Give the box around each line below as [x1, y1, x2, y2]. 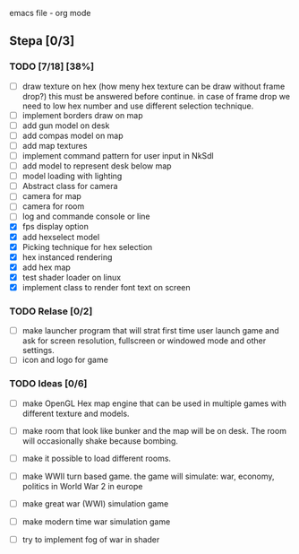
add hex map [21, 262, 72, 273]
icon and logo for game [21, 354, 109, 366]
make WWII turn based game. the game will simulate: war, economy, [21, 471, 275, 481]
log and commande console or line [21, 211, 150, 222]
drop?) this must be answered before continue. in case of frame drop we [21, 91, 291, 101]
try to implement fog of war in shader [21, 533, 160, 545]
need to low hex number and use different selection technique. [21, 100, 254, 111]
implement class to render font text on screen [21, 281, 191, 292]
